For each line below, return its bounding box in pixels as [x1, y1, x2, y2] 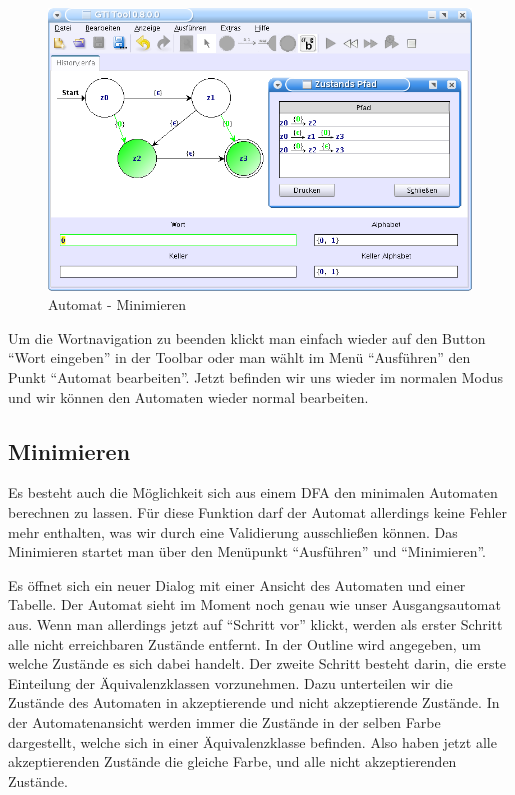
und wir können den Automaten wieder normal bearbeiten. [8, 386, 369, 407]
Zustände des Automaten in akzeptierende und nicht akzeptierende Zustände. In [8, 692, 500, 713]
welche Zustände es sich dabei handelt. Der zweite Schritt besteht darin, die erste [8, 653, 507, 674]
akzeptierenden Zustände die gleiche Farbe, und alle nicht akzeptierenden [8, 751, 457, 772]
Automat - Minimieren [48, 294, 187, 315]
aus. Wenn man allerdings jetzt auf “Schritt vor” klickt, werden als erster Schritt [8, 613, 503, 634]
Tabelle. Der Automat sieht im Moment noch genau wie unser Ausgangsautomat [8, 594, 501, 615]
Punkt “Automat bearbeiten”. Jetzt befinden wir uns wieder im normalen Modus [8, 367, 504, 388]
